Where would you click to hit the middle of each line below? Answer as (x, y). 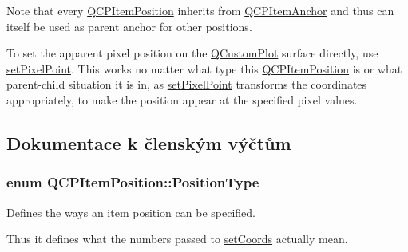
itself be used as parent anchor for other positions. (129, 26)
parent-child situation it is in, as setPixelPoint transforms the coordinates (187, 84)
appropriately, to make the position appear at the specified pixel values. (182, 99)
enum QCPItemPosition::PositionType (133, 182)
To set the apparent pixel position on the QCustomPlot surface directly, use (192, 53)
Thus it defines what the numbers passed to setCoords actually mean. (177, 239)
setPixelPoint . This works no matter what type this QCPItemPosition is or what (204, 68)
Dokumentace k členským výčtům (149, 142)
